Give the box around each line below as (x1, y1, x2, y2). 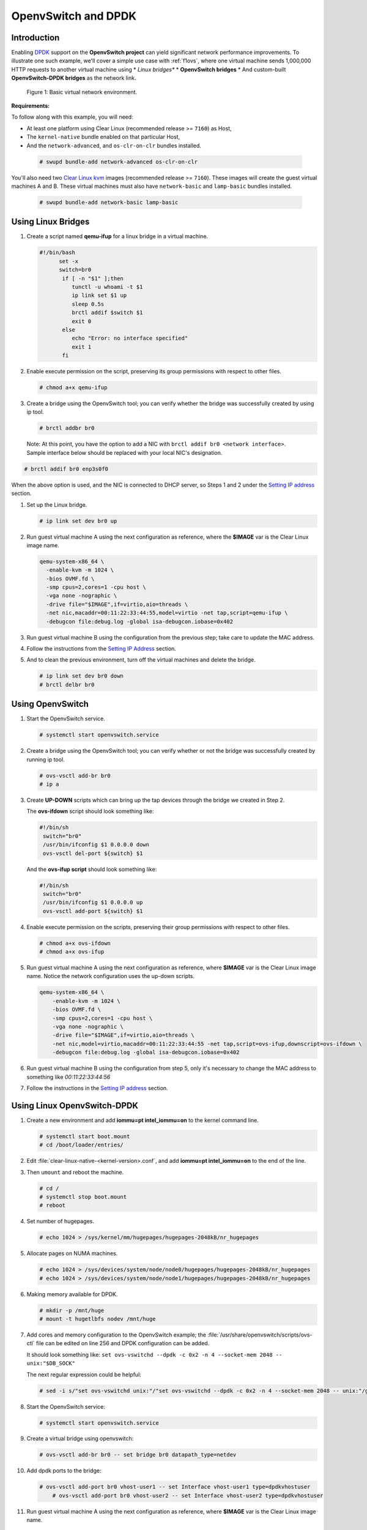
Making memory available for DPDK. (26, 1290, 118, 1297)
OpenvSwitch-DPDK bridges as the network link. (11, 74, 136, 82)
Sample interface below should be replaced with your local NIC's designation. (26, 449, 223, 456)
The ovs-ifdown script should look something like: (26, 808, 154, 815)
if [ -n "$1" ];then (62, 275, 124, 282)
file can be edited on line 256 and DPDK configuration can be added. (35, 1340, 210, 1347)
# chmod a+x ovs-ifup (39, 949, 105, 955)
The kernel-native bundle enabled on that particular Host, (26, 133, 180, 141)
